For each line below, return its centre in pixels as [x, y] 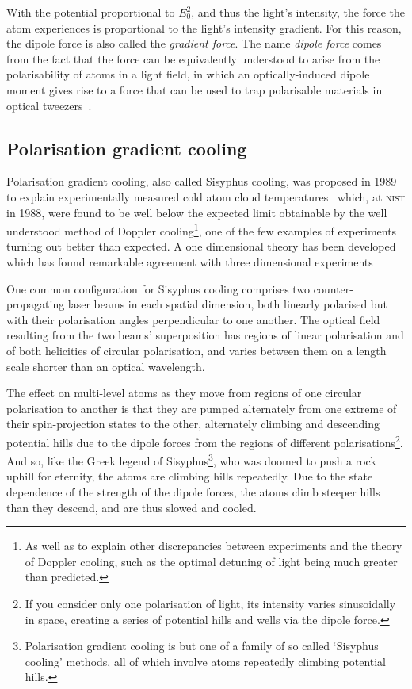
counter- [333, 288]
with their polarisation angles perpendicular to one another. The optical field [193, 319]
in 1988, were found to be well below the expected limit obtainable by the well [197, 212]
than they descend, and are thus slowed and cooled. [132, 507]
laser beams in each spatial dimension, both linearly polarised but [227, 304]
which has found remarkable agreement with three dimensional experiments [190, 261]
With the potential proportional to [91, 12]
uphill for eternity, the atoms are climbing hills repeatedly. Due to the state [190, 476]
